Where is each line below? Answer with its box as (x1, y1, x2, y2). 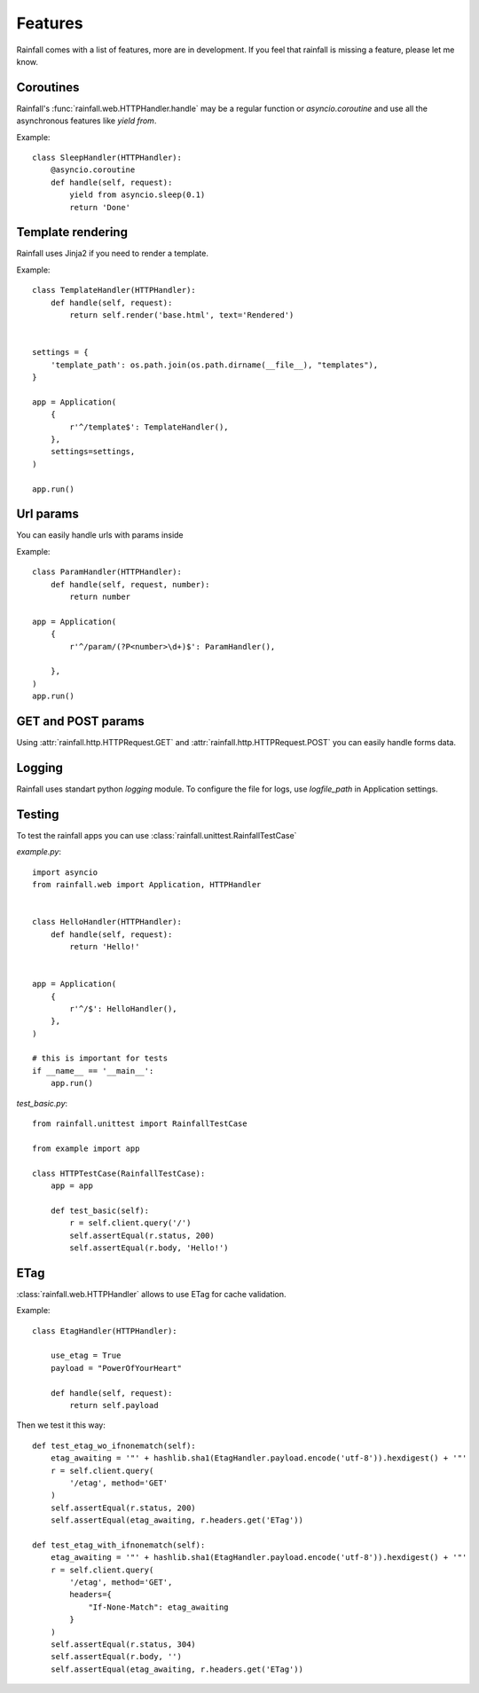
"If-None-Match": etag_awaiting (88, 1602, 230, 1612)
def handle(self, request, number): (50, 579, 210, 589)
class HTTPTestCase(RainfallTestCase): (32, 1168, 206, 1178)
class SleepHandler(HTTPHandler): (32, 153, 182, 163)
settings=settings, (50, 446, 136, 457)
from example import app (32, 1143, 140, 1154)
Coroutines (16, 80, 80, 95)
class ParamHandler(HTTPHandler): (32, 567, 182, 577)
